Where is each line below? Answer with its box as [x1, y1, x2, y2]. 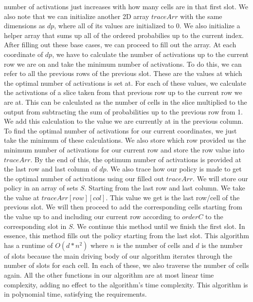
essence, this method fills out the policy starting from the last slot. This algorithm [4, 230, 249, 241]
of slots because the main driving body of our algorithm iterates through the [4, 250, 233, 261]
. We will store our [193, 173, 248, 183]
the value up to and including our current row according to [4, 211, 180, 222]
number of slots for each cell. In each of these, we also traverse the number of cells [4, 260, 249, 270]
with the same [180, 11, 222, 21]
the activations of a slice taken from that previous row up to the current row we [4, 87, 242, 97]
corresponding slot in [4, 221, 67, 231]
